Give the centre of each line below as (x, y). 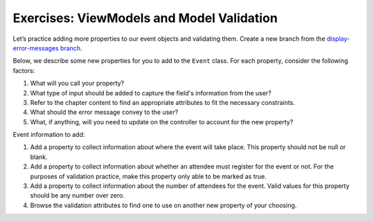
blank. (39, 157)
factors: (24, 70)
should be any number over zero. (77, 195)
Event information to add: (49, 135)
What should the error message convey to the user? (104, 112)
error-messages (36, 48)
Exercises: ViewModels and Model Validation (145, 18)
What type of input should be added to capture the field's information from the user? (151, 93)
